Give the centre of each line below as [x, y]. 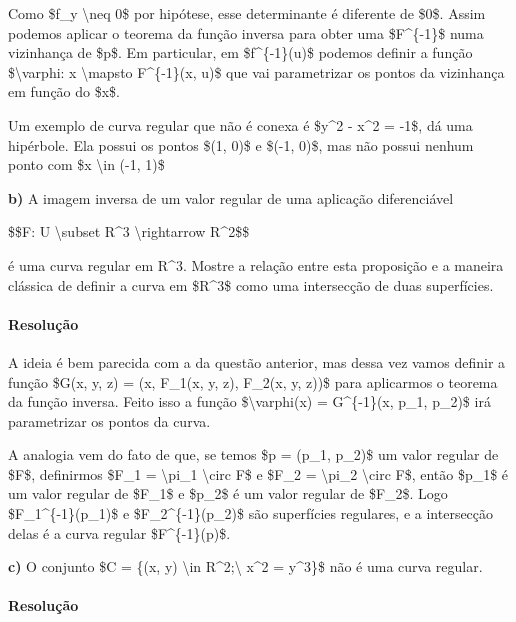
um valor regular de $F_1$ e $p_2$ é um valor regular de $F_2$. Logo [228, 493]
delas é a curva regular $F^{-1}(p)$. [119, 532]
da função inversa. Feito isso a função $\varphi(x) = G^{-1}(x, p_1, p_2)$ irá [249, 401]
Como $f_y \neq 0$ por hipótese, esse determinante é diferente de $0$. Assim [247, 13]
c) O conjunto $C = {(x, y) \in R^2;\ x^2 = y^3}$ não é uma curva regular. [245, 566]
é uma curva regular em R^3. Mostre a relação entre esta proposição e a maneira [256, 264]
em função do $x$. [64, 91]
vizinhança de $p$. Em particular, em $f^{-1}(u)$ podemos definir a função [240, 52]
